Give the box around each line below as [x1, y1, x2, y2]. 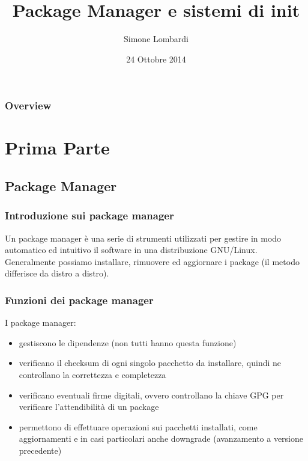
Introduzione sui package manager [5, 208, 174, 223]
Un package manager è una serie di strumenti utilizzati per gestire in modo [5, 231, 282, 244]
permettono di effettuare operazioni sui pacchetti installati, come [19, 420, 258, 433]
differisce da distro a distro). [5, 267, 109, 279]
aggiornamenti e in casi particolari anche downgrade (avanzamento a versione [19, 432, 304, 445]
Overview [5, 98, 52, 113]
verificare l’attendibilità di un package [19, 400, 159, 413]
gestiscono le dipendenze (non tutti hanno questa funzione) [19, 336, 237, 349]
